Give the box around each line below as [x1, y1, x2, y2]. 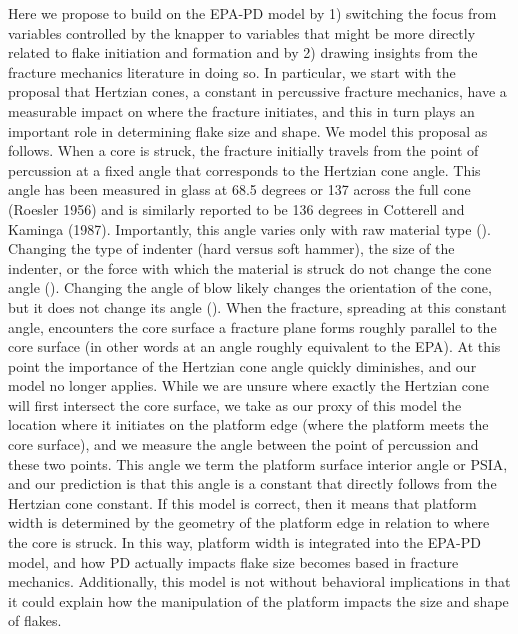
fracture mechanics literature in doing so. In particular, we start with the [8, 61, 456, 82]
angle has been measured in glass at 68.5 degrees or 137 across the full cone [8, 179, 471, 200]
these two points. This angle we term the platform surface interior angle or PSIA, [8, 453, 508, 474]
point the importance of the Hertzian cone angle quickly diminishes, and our [8, 355, 477, 376]
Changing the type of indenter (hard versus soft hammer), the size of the [8, 238, 455, 259]
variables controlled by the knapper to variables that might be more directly [8, 22, 476, 43]
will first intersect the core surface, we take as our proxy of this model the [8, 394, 462, 415]
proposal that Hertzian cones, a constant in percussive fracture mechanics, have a [8, 81, 507, 102]
